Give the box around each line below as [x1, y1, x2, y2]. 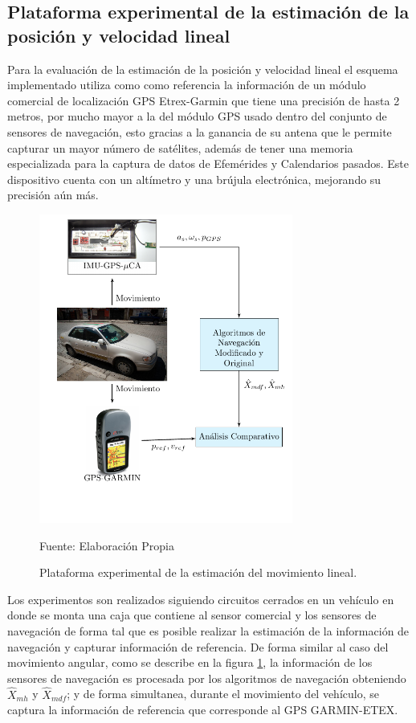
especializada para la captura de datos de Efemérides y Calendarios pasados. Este [7, 155, 410, 172]
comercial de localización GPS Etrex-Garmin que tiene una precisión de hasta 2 [7, 92, 400, 108]
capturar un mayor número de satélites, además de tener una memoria [7, 139, 353, 156]
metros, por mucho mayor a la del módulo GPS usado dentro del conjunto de [7, 108, 387, 125]
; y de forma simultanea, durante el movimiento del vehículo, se [67, 685, 379, 702]
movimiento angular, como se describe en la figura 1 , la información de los [7, 654, 373, 671]
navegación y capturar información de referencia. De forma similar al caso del [7, 638, 389, 655]
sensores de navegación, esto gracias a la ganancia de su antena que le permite [7, 123, 392, 140]
